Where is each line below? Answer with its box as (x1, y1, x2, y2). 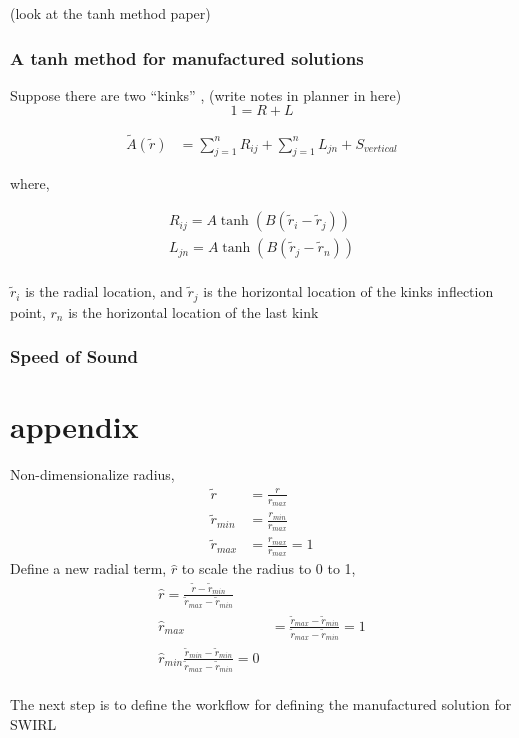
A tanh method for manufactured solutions (10, 45, 364, 70)
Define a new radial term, (10, 558, 167, 579)
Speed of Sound (10, 344, 139, 369)
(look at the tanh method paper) (10, 3, 211, 23)
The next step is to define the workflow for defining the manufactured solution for (10, 694, 512, 715)
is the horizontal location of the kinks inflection (203, 281, 494, 302)
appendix (10, 406, 139, 447)
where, (10, 173, 50, 194)
